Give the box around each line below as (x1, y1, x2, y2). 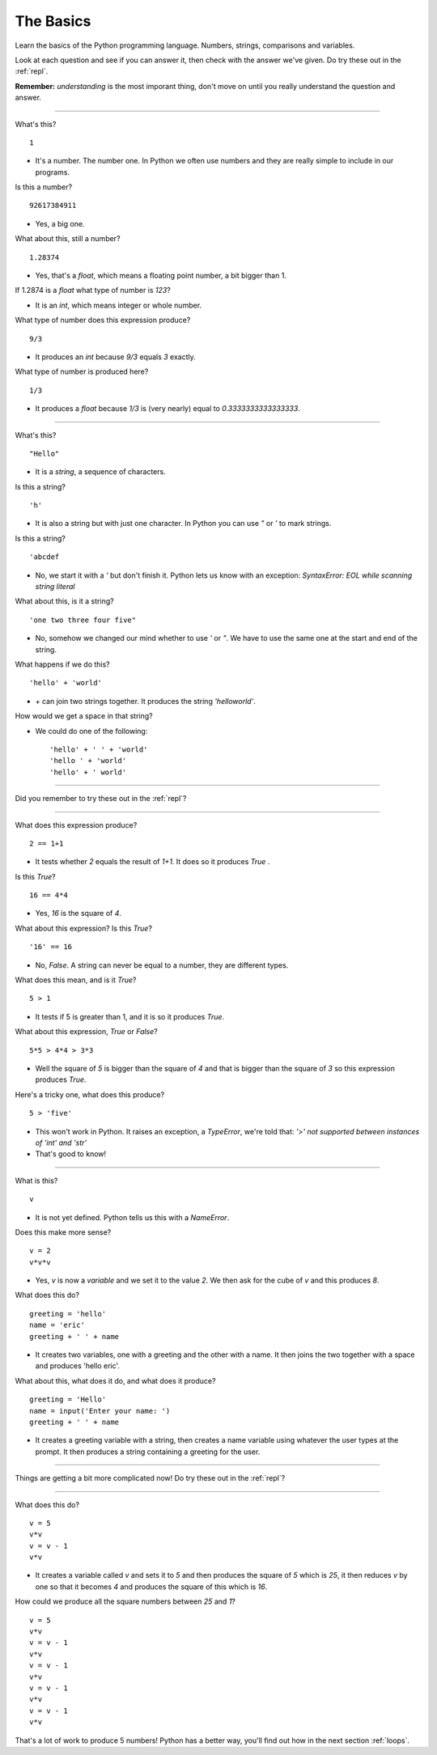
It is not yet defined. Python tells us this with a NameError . (35, 1212, 230, 1222)
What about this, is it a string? (15, 596, 114, 606)
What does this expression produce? (15, 820, 138, 829)
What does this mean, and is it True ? (15, 975, 137, 985)
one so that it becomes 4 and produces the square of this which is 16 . (35, 1582, 268, 1592)
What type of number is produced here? (15, 367, 149, 376)
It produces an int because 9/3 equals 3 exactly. (35, 352, 196, 362)
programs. (35, 167, 70, 177)
